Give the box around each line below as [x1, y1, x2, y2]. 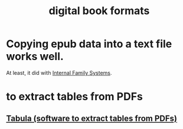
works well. [6, 50, 64, 63]
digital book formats [48, 4, 150, 18]
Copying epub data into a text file [6, 37, 172, 51]
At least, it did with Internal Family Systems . [6, 69, 112, 76]
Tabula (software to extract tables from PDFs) [6, 113, 177, 123]
